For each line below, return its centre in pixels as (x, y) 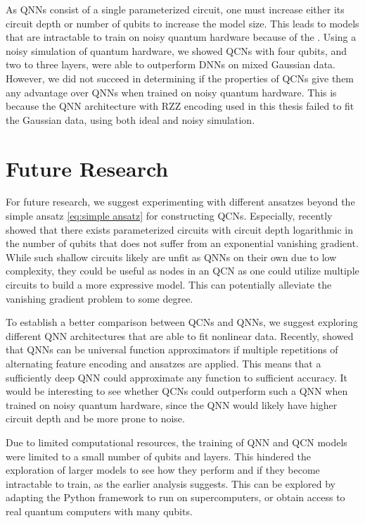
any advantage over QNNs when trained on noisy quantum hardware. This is (171, 92)
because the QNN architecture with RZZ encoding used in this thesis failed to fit (180, 106)
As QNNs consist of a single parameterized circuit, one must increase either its (175, 9)
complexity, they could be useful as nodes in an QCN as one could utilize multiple (182, 271)
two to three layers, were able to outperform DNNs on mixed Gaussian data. (171, 64)
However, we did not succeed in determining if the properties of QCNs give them (180, 78)
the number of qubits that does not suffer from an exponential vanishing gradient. (182, 243)
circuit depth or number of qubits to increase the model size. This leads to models (182, 23)
